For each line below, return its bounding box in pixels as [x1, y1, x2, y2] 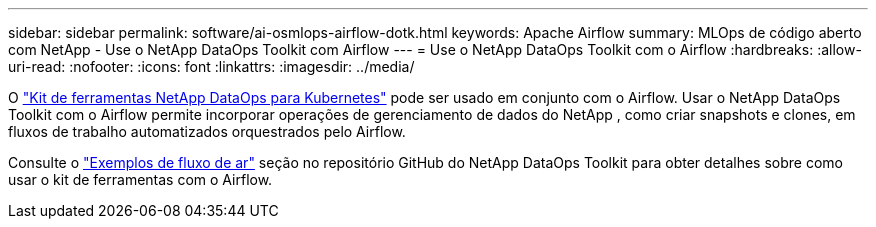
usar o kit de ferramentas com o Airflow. [8, 171, 273, 188]
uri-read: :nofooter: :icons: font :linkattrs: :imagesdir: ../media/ [8, 58, 415, 75]
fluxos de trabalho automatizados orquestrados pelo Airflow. [8, 123, 406, 140]
